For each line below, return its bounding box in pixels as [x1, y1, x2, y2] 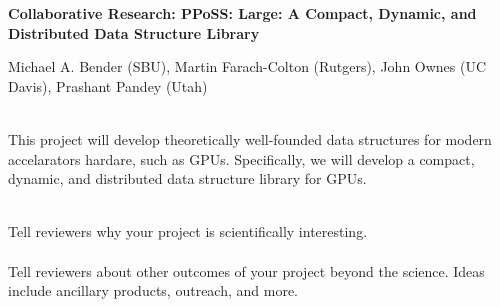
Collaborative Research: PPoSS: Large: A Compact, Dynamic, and [8, 3, 477, 23]
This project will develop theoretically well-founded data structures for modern [8, 128, 492, 149]
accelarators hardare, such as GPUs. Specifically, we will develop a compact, [8, 148, 475, 169]
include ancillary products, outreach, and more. [8, 280, 298, 301]
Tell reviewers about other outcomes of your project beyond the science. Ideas [8, 260, 485, 281]
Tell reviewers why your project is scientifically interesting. [8, 221, 368, 242]
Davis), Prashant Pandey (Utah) [8, 75, 208, 96]
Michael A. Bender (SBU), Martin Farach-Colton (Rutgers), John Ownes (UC [8, 56, 487, 77]
